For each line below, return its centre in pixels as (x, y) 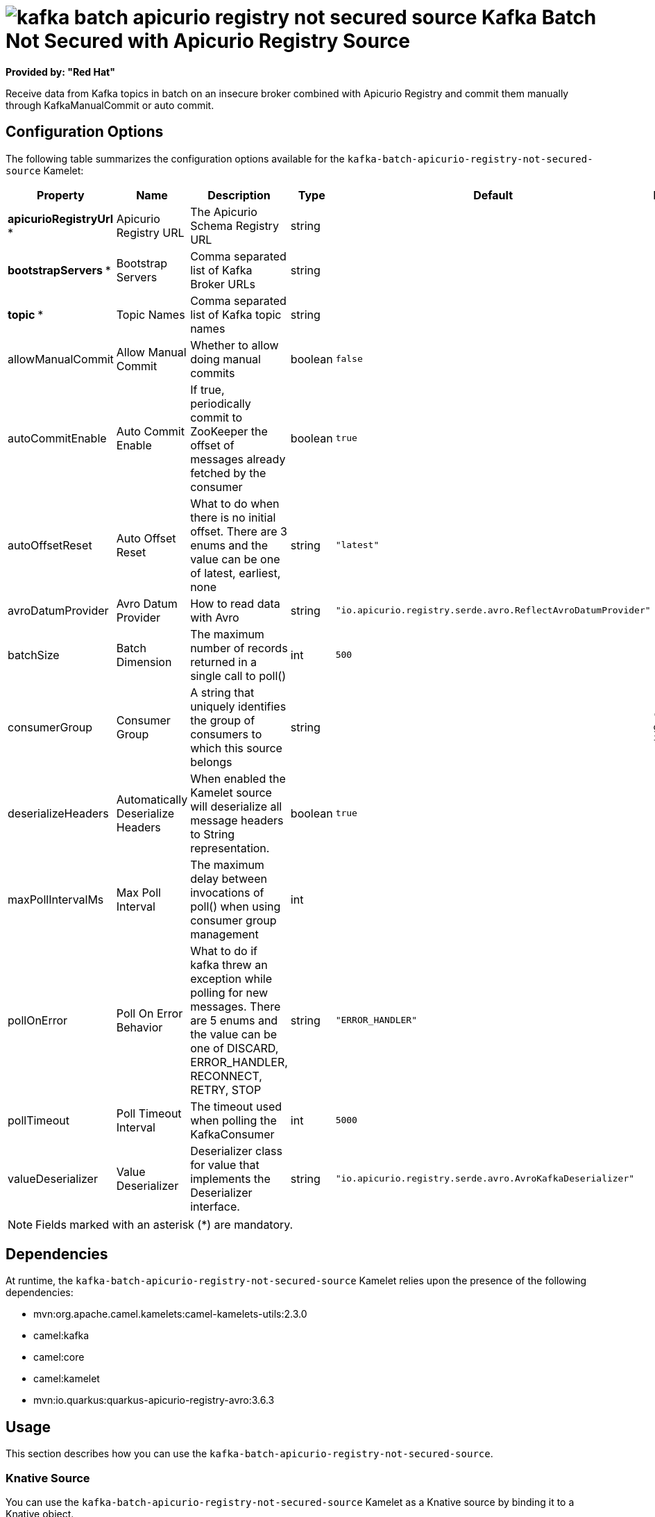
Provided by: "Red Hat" (60, 72)
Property (61, 195)
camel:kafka (61, 1336)
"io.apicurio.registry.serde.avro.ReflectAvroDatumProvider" (493, 611)
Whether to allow (235, 345)
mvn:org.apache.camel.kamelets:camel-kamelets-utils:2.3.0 (170, 1314)
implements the (230, 1178)
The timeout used (236, 1106)
